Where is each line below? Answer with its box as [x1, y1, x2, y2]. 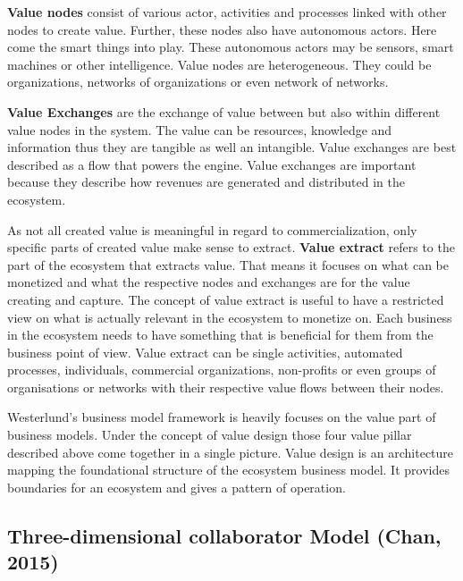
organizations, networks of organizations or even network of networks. [7, 72, 389, 91]
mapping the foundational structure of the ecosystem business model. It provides [7, 460, 450, 479]
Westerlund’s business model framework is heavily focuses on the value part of [7, 408, 436, 426]
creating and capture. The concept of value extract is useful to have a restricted [7, 290, 444, 308]
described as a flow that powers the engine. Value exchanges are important [7, 155, 417, 173]
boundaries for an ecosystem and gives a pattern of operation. [7, 477, 346, 496]
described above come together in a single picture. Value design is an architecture [7, 442, 454, 461]
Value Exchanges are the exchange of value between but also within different [7, 102, 441, 121]
